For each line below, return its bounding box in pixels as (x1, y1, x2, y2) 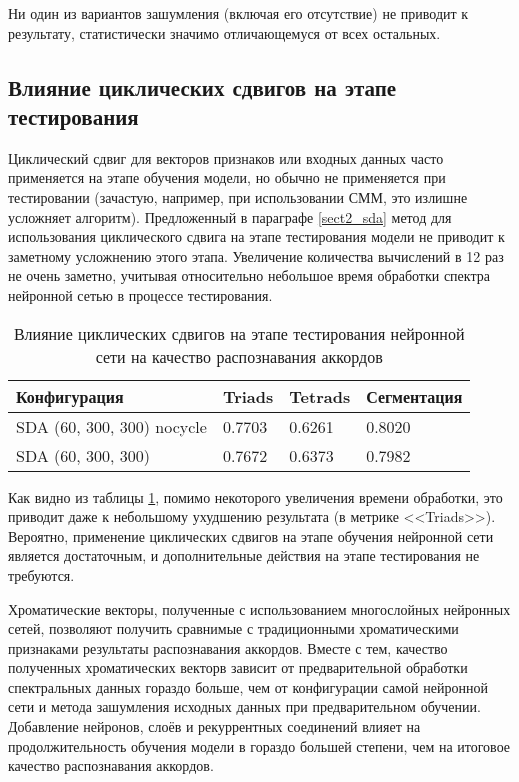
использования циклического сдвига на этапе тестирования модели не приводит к (8, 226, 505, 247)
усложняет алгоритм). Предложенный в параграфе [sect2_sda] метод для (8, 206, 452, 227)
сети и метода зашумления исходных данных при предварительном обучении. (8, 696, 481, 717)
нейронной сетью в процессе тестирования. (8, 284, 273, 305)
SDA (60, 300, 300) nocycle (16, 414, 207, 438)
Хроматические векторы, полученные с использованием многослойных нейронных (8, 598, 511, 619)
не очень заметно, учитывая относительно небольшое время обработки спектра (8, 265, 490, 286)
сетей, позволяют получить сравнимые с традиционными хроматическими (8, 618, 459, 639)
